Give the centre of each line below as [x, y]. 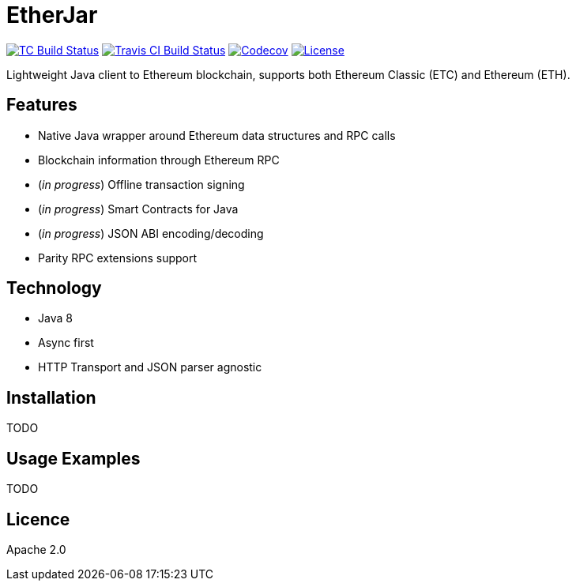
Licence [38, 519]
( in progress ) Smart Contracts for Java [138, 209]
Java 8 [55, 318]
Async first [66, 343]
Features [42, 105]
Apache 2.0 [36, 549]
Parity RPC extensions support [118, 258]
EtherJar [52, 15]
